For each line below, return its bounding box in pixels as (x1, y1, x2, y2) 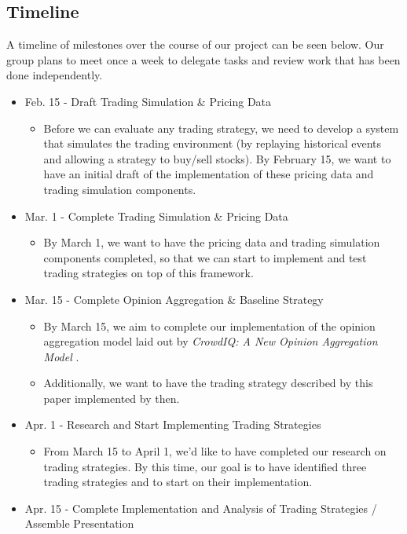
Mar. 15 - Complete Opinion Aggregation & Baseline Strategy (24, 291, 324, 307)
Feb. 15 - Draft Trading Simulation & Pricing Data (24, 93, 272, 109)
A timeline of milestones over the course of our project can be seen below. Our (6, 36, 384, 53)
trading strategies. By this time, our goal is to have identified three (43, 458, 367, 474)
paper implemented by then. (43, 390, 180, 406)
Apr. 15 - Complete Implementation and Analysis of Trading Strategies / (24, 499, 377, 516)
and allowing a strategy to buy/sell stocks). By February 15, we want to (43, 150, 391, 166)
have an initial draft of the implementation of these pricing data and (43, 166, 374, 182)
